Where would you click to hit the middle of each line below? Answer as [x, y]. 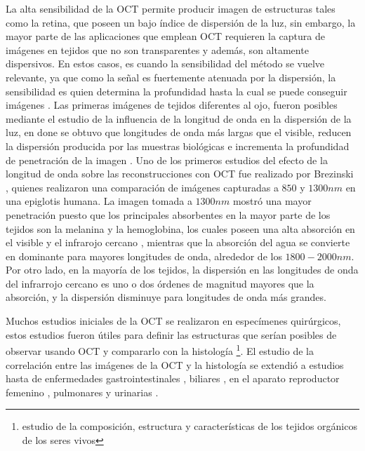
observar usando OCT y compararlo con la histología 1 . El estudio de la [160, 350]
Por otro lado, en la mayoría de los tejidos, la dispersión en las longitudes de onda [182, 270]
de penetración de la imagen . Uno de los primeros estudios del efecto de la [167, 160]
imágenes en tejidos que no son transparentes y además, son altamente [157, 49]
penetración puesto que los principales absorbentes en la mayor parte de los [168, 214]
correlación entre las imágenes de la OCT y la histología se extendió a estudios [175, 364]
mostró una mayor [272, 201]
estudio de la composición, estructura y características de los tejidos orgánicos [190, 426]
